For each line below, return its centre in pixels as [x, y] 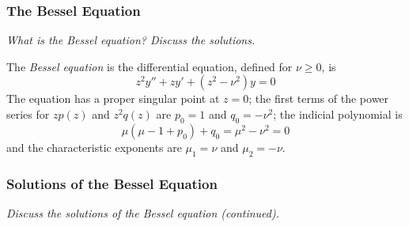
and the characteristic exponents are [94, 147]
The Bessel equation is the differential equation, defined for [150, 66]
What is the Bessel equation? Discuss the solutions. [131, 40]
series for [28, 114]
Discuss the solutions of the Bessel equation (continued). [143, 212]
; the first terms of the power [319, 98]
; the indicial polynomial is [338, 114]
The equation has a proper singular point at [113, 98]
